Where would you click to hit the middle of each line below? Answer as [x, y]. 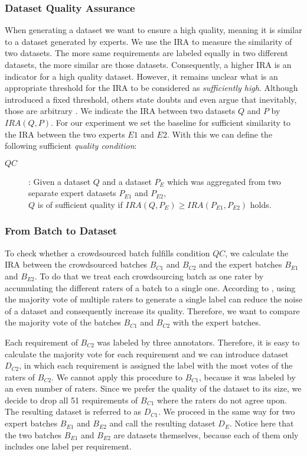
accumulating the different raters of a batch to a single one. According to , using [150, 287]
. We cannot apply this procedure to [117, 377]
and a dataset [127, 181]
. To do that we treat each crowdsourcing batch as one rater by [149, 276]
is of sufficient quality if [80, 204]
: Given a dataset [60, 181]
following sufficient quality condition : [71, 146]
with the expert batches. [217, 322]
